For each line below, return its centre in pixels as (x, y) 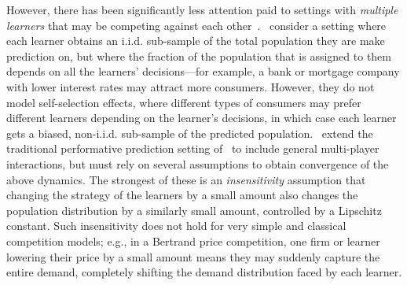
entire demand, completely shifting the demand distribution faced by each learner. (204, 272)
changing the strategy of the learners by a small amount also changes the (182, 195)
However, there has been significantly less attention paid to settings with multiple (202, 9)
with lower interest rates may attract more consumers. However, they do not (191, 86)
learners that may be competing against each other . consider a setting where (196, 25)
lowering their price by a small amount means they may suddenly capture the (193, 256)
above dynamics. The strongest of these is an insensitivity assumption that (186, 179)
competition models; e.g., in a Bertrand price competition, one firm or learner (193, 241)
